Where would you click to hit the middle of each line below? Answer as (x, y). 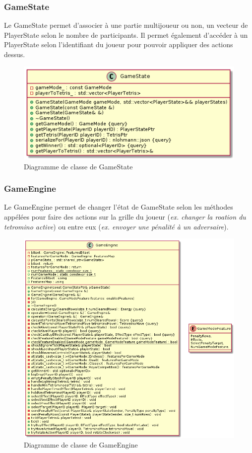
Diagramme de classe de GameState (78, 166)
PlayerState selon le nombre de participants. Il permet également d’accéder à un (126, 35)
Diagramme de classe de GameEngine (81, 445)
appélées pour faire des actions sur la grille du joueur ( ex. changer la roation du (125, 217)
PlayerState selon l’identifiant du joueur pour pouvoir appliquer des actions (119, 44)
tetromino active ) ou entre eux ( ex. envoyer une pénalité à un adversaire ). (116, 226)
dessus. (15, 54)
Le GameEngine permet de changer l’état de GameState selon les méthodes (119, 207)
